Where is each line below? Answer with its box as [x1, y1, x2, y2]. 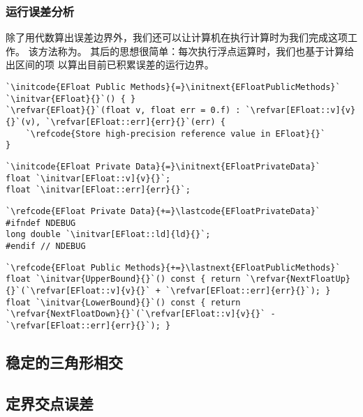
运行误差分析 [6, 2, 75, 20]
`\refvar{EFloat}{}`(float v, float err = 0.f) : [6, 105, 241, 116]
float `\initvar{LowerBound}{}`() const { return [6, 297, 241, 308]
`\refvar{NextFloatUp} [245, 274, 350, 285]
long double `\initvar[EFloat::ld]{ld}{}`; [6, 229, 211, 240]
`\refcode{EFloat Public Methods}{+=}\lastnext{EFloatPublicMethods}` [6, 262, 341, 273]
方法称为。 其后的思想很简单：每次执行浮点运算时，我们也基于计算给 [38, 43, 355, 58]
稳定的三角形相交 [6, 351, 123, 372]
